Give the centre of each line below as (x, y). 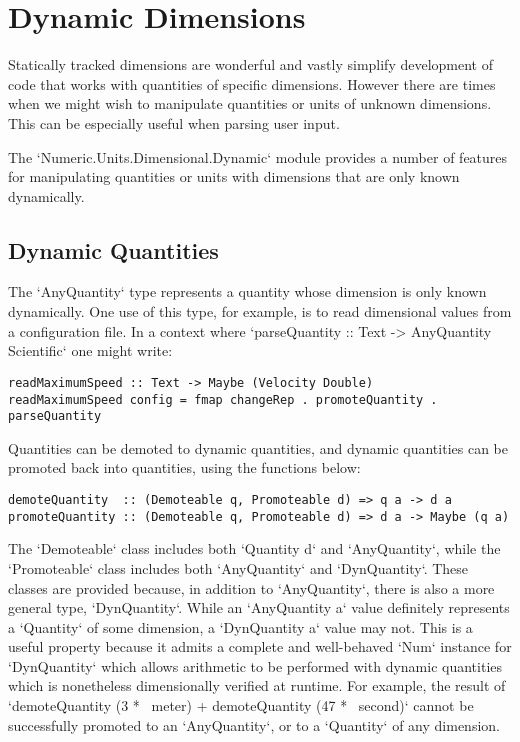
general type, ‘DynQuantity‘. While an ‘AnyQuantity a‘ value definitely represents (259, 607)
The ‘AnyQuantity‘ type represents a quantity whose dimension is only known (247, 291)
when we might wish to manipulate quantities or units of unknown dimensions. (250, 103)
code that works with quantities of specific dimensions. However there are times (252, 83)
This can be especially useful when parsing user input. (174, 122)
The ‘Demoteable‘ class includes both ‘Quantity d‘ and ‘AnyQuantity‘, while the (254, 548)
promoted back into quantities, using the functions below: (184, 467)
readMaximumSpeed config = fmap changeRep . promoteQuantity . (223, 399)
